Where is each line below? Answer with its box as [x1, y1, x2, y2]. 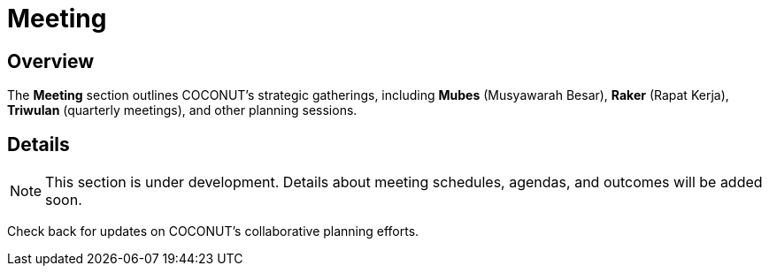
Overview [7, 49, 95, 72]
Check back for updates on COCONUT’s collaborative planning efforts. [7, 224, 419, 239]
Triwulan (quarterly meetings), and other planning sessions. [7, 102, 358, 118]
